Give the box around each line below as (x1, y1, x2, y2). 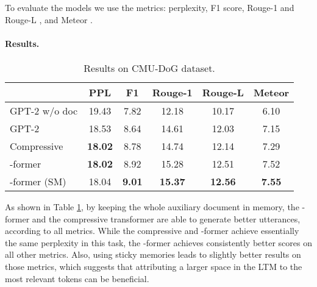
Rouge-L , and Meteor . (5, 13, 93, 26)
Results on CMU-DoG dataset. (84, 60, 215, 75)
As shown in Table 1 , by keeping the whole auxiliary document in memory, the (5, 200, 299, 213)
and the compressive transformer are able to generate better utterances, (32, 212, 301, 225)
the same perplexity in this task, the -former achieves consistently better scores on (5, 236, 312, 249)
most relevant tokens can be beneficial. (5, 272, 149, 285)
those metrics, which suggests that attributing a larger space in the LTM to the (5, 260, 302, 272)
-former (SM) (10, 174, 66, 188)
